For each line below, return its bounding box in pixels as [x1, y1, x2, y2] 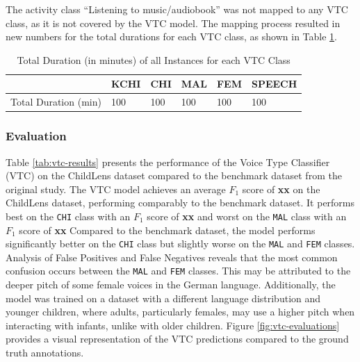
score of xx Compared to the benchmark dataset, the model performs [19, 222, 316, 237]
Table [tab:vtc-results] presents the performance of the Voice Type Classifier [6, 154, 330, 169]
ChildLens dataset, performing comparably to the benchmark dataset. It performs [6, 195, 355, 210]
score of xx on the [242, 181, 320, 196]
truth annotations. [6, 345, 84, 360]
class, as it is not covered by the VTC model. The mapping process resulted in [6, 15, 341, 30]
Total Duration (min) [10, 94, 101, 109]
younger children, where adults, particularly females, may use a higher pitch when [6, 304, 355, 319]
